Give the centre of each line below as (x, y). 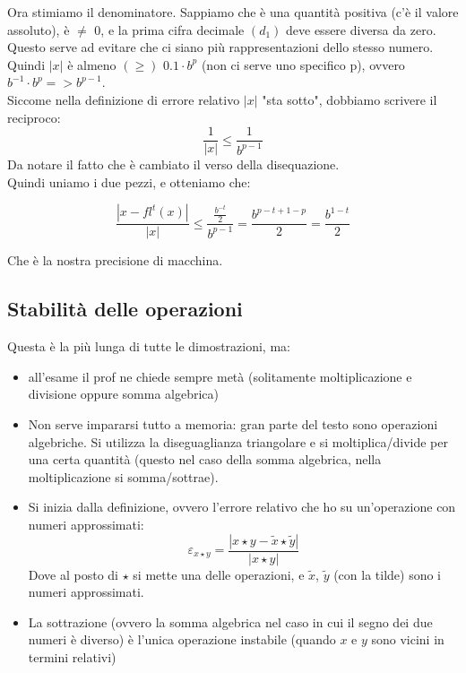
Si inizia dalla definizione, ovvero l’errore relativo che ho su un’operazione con (242, 507)
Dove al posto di (73, 574)
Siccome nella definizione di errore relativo (124, 99)
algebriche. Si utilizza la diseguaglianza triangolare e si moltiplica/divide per (238, 441)
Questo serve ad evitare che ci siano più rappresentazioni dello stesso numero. (220, 47)
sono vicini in (408, 639)
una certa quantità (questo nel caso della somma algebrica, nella (205, 459)
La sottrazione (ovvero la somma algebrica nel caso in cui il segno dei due (230, 621)
